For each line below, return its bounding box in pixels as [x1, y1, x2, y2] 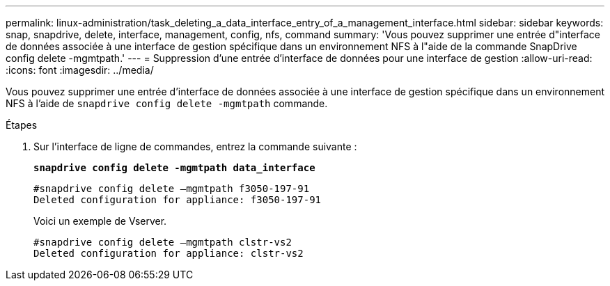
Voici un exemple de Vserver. [33, 215, 167, 227]
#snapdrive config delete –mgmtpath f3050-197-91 [33, 183, 310, 194]
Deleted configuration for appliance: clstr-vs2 [33, 248, 304, 259]
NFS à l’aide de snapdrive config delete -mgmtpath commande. [6, 97, 328, 109]
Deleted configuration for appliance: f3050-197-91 [33, 194, 322, 205]
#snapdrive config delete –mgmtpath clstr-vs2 [33, 237, 292, 248]
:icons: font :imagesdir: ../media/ [6, 64, 154, 76]
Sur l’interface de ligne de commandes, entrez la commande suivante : [33, 141, 357, 152]
